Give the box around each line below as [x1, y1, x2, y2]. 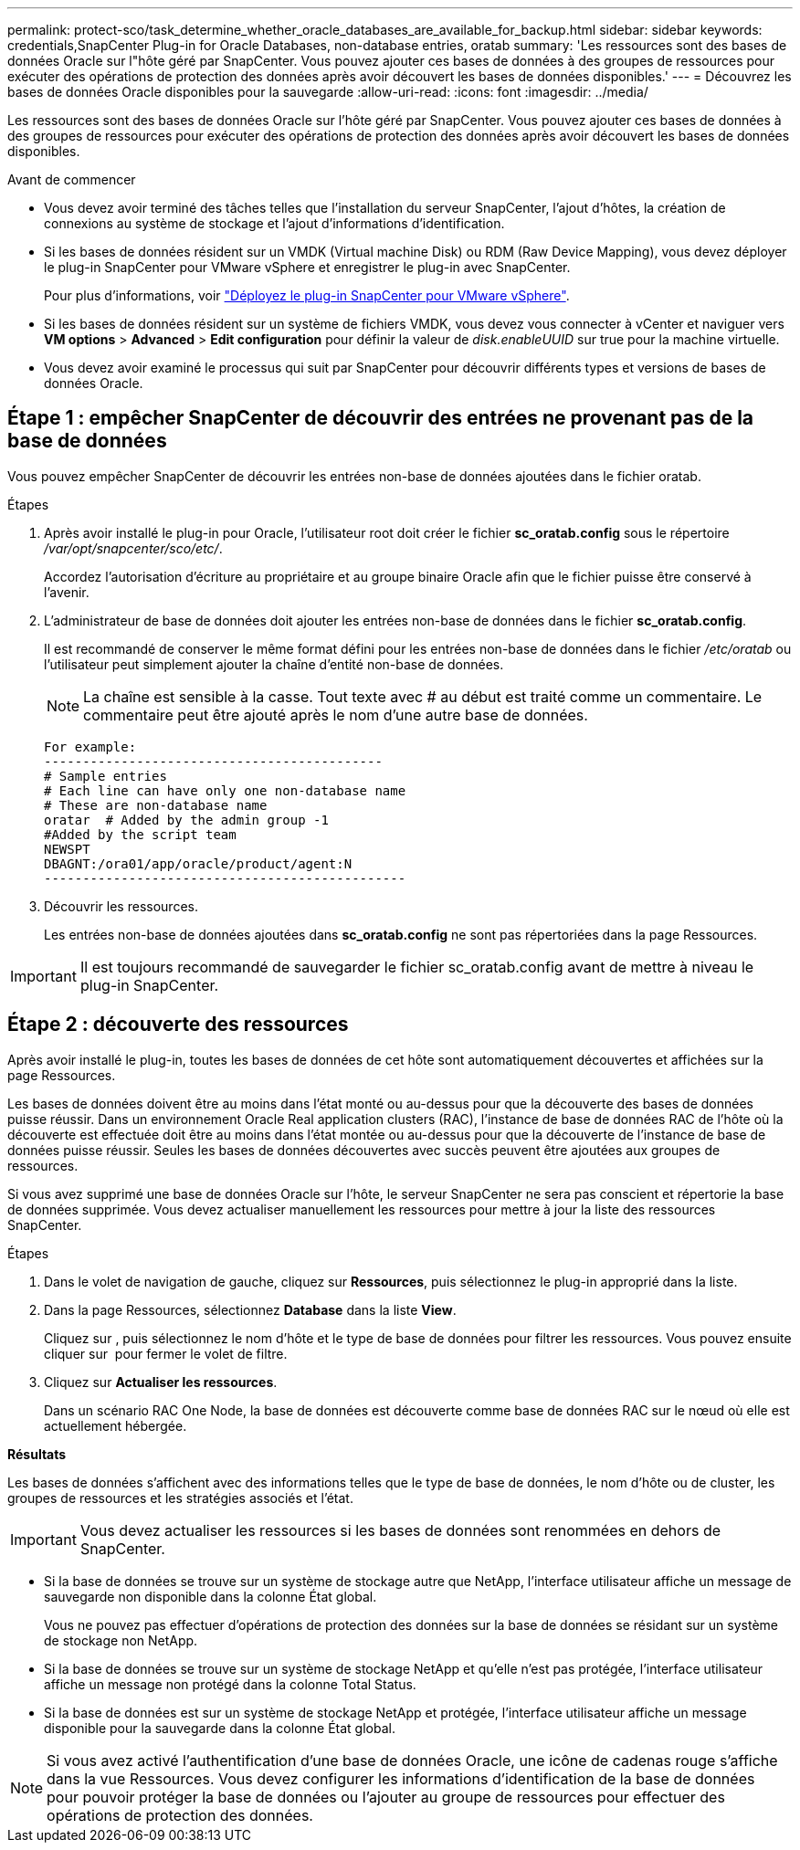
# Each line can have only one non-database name [44, 783, 406, 798]
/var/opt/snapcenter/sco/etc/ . [44, 540, 223, 556]
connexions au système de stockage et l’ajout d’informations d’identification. [44, 215, 505, 231]
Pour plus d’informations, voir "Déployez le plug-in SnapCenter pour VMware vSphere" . [44, 288, 570, 303]
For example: [44, 739, 137, 754]
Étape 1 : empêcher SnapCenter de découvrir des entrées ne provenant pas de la [7, 406, 754, 430]
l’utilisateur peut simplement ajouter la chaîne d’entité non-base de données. [44, 656, 504, 672]
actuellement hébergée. [44, 1417, 187, 1434]
